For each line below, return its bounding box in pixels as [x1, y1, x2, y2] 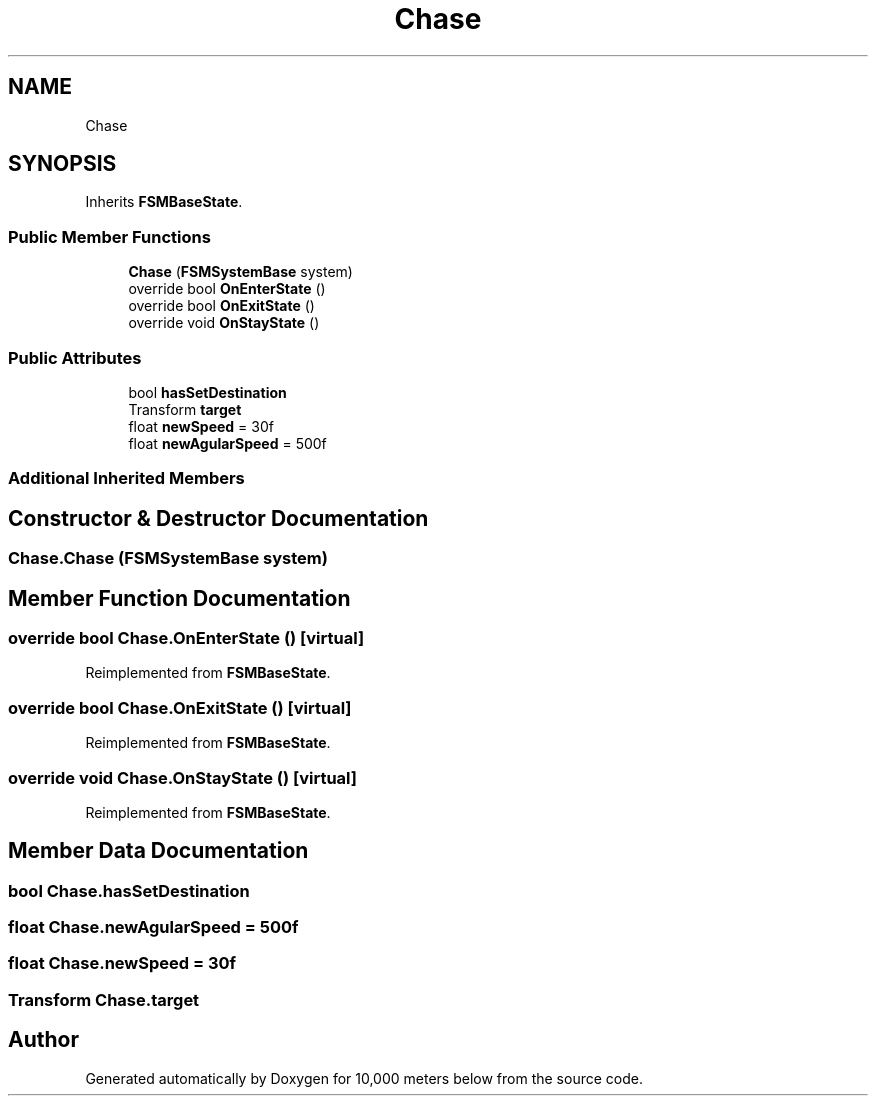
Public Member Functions [8, 226, 211, 247]
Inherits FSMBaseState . [85, 193, 243, 211]
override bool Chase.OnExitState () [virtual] [8, 697, 352, 718]
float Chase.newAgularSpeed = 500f [8, 917, 299, 938]
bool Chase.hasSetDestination [8, 880, 250, 901]
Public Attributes [8, 347, 142, 368]
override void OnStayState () [128, 314, 320, 332]
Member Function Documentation [8, 585, 351, 611]
